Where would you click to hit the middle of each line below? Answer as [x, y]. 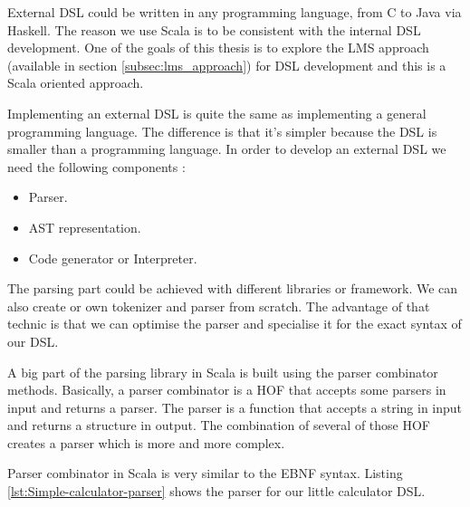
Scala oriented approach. [76, 83]
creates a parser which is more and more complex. [146, 442]
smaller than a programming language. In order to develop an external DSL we [227, 149]
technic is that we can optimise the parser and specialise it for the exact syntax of [235, 324]
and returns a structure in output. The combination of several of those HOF [219, 425]
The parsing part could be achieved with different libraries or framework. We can [233, 288]
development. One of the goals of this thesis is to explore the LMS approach [218, 48]
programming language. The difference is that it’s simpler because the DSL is [222, 131]
